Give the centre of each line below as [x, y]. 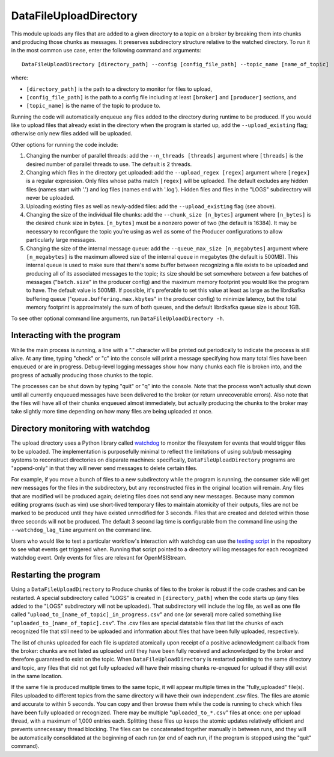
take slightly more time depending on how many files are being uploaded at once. [112, 412]
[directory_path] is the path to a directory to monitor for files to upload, [119, 89]
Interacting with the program [66, 335]
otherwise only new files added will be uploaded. [71, 134]
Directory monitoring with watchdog [80, 429]
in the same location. [37, 676]
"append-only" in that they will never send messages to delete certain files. [104, 468]
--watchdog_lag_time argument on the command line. [81, 530]
